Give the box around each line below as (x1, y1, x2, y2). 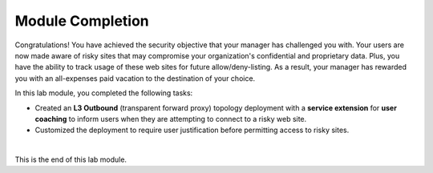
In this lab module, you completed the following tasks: (14, 88, 193, 98)
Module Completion (14, 12, 150, 30)
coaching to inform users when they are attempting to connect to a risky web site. (34, 114, 307, 123)
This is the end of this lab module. (14, 155, 127, 164)
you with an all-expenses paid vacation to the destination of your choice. (14, 73, 256, 83)
